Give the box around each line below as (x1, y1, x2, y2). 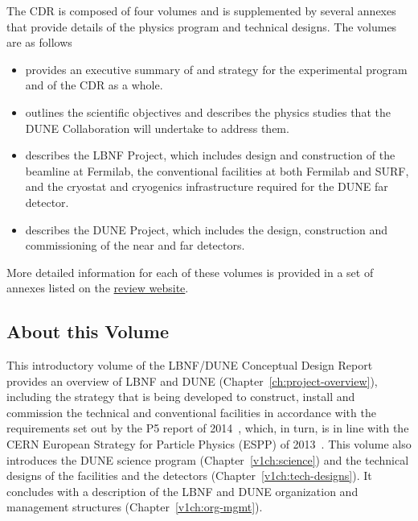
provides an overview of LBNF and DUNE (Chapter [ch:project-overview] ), (6, 372, 378, 389)
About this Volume (6, 319, 169, 344)
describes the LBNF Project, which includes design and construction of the (25, 147, 395, 163)
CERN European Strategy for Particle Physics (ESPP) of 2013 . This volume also (6, 436, 412, 453)
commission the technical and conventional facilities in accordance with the (6, 403, 376, 420)
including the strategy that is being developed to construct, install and (6, 388, 355, 405)
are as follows (6, 34, 72, 51)
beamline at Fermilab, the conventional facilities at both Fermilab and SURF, (25, 162, 409, 179)
